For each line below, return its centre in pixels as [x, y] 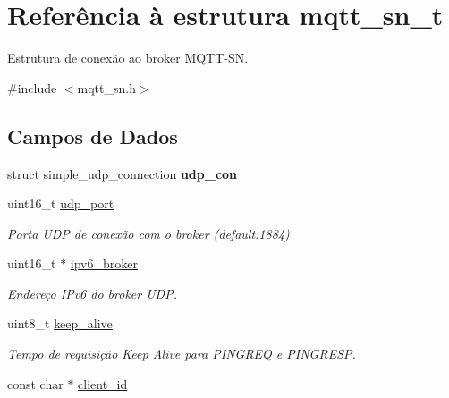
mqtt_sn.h [106, 87]
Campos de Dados [93, 135]
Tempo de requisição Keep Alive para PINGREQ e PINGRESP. [182, 354]
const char [35, 383]
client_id [103, 383]
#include [32, 87]
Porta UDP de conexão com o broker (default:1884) [148, 233]
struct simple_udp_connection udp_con [123, 173]
